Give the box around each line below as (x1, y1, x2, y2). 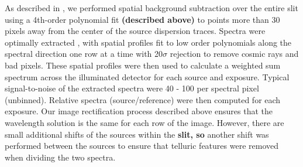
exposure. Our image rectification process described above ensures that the (5, 105, 273, 117)
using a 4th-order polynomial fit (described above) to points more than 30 (5, 13, 280, 25)
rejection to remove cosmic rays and (170, 47, 299, 60)
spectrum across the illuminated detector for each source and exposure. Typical (5, 70, 290, 83)
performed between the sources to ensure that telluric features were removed (5, 139, 279, 152)
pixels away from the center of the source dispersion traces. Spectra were (5, 25, 266, 37)
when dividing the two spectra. (5, 151, 116, 163)
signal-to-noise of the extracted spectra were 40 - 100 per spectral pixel (5, 82, 259, 94)
